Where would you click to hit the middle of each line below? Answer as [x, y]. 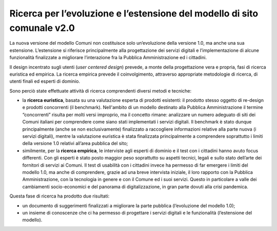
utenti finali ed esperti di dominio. [45, 81]
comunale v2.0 [42, 28]
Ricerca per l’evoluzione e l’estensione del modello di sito [134, 13]
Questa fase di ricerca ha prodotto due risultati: [60, 196]
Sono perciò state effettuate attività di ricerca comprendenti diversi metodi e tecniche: [101, 91]
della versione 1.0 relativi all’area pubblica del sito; [75, 144]
